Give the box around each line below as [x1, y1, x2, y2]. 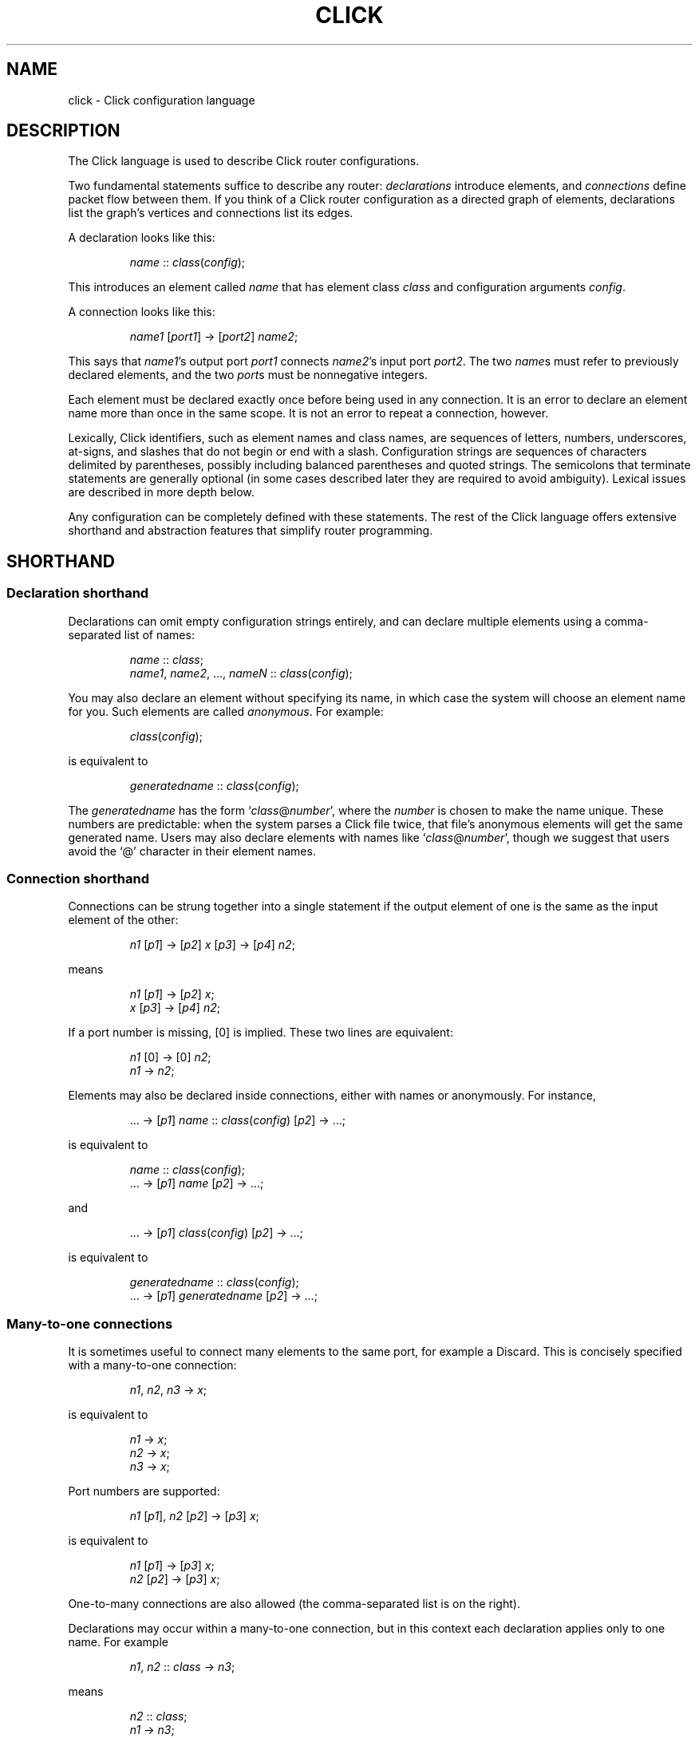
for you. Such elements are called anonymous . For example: [68, 704, 384, 718]
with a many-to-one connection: [68, 1358, 237, 1373]
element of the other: [68, 913, 179, 927]
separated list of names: [68, 627, 195, 642]
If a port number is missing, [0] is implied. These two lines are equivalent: [68, 1025, 453, 1040]
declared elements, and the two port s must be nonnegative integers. [68, 368, 428, 382]
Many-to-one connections [6, 1315, 173, 1332]
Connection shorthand [6, 871, 149, 887]
